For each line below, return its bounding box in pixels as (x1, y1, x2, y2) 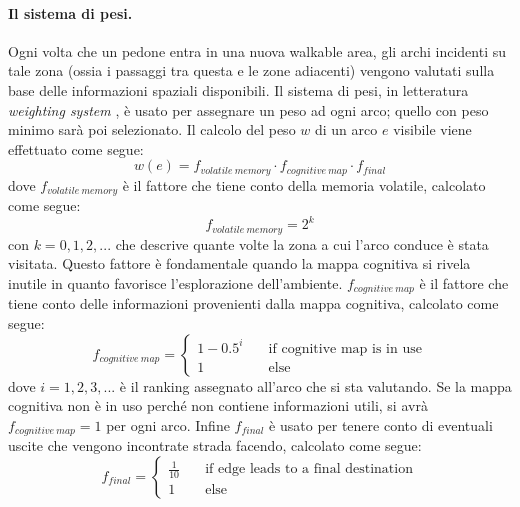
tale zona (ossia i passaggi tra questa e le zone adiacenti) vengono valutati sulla (8, 60, 495, 81)
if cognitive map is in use (268, 341, 422, 356)
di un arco (314, 119, 378, 140)
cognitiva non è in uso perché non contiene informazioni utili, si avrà (8, 395, 428, 416)
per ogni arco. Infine (106, 414, 230, 435)
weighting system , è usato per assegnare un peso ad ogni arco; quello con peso (8, 99, 489, 120)
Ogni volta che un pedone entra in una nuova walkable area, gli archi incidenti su (8, 40, 506, 61)
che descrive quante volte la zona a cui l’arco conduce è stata (115, 233, 489, 254)
